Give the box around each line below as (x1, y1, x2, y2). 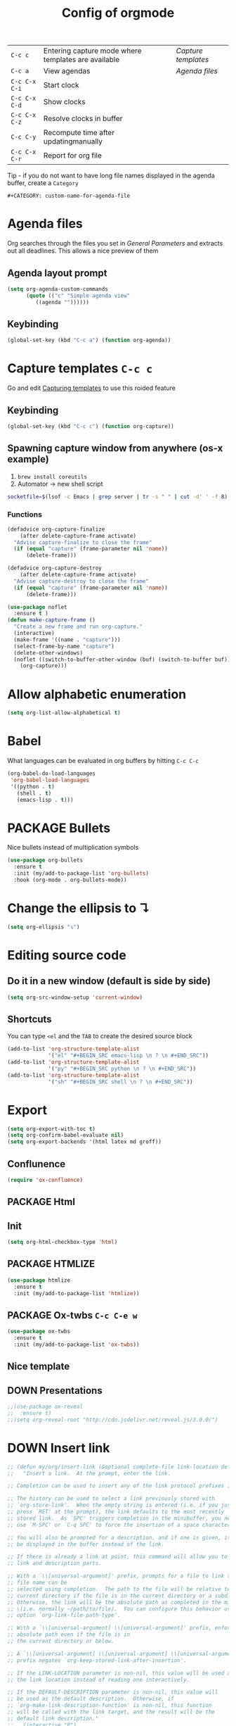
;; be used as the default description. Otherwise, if (7, 1695, 174, 1703)
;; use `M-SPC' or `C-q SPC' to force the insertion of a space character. (7, 1521, 234, 1528)
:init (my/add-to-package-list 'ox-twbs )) (13, 1341, 140, 1348)
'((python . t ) (10, 783, 55, 790)
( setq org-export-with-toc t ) (7, 1125, 96, 1133)
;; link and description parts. (7, 1560, 102, 1567)
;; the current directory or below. (7, 1638, 114, 1645)
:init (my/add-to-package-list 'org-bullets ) (13, 870, 150, 877)
